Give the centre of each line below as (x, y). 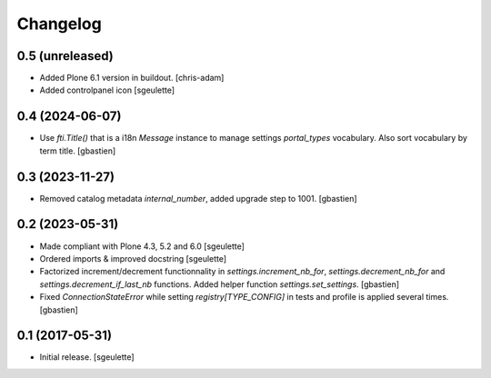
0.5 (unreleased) (65, 56)
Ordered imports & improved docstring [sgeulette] (133, 258)
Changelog (59, 24)
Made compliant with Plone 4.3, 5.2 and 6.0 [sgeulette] (142, 246)
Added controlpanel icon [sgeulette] (107, 90)
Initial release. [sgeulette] (87, 357)
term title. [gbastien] (78, 151)
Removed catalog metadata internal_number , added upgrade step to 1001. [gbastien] (199, 198)
